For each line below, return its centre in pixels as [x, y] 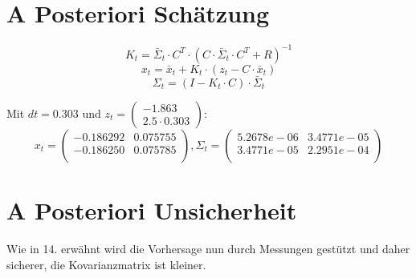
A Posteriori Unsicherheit [152, 210]
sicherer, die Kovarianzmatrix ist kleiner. [106, 264]
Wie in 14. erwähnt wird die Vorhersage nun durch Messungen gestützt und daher [208, 248]
